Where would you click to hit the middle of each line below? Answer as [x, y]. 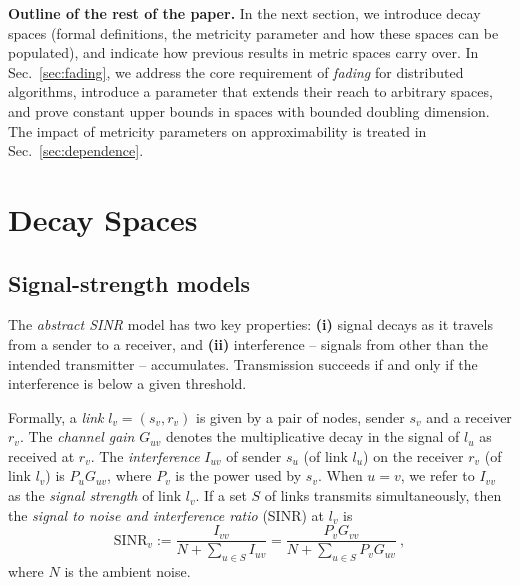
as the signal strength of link [95, 495]
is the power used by [238, 475]
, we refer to [437, 475]
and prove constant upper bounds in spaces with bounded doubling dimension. [249, 110]
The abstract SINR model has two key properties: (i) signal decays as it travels [250, 324]
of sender [254, 455]
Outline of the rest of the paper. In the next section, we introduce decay [244, 13]
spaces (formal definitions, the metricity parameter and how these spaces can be [253, 32]
